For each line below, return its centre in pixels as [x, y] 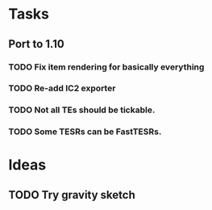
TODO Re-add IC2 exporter [62, 88]
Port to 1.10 [36, 44]
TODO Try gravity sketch [72, 195]
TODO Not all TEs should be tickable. [82, 110]
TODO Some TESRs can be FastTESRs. [85, 132]
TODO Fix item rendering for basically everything [106, 67]
